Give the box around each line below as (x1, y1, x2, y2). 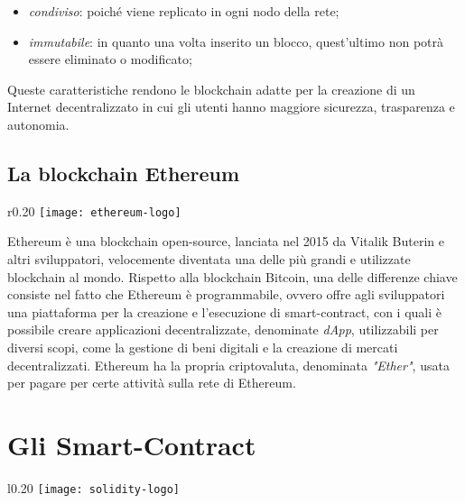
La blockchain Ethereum (7, 159, 239, 187)
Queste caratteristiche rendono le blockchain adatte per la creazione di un (7, 79, 415, 98)
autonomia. (7, 114, 70, 133)
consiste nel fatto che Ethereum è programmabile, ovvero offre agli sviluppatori (7, 285, 445, 304)
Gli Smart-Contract (7, 425, 256, 462)
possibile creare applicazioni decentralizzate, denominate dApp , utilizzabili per (7, 320, 439, 339)
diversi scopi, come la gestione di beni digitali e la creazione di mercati (7, 337, 398, 356)
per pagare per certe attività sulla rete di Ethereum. (7, 373, 296, 392)
